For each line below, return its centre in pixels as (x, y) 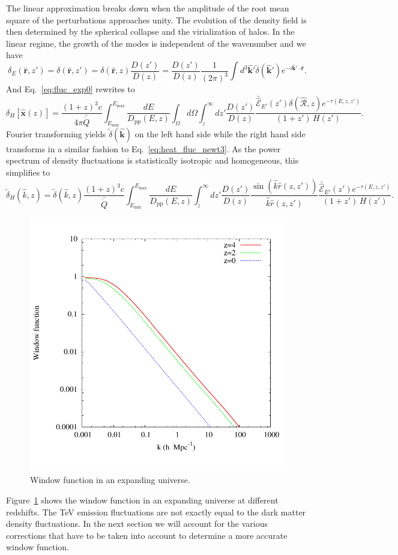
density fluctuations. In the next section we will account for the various (137, 524)
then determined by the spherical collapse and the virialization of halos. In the (150, 31)
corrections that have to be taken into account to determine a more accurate (147, 535)
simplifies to (28, 172)
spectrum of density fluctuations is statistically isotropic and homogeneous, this (152, 160)
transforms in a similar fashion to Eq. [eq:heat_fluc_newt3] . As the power (143, 148)
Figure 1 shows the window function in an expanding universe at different (142, 500)
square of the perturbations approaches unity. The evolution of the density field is (156, 19)
